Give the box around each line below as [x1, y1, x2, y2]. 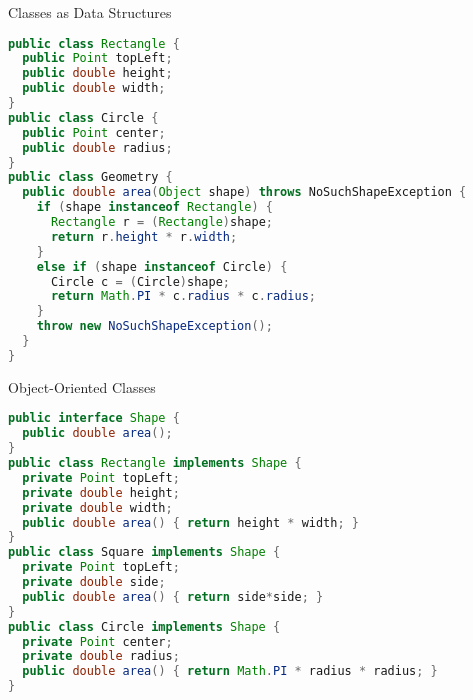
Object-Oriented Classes [8, 376, 156, 397]
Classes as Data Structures [8, 2, 172, 22]
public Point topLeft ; [22, 51, 173, 66]
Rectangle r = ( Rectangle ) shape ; [50, 215, 273, 230]
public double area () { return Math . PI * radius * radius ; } [22, 664, 438, 679]
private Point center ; [22, 634, 173, 649]
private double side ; [22, 575, 166, 590]
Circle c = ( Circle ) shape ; [50, 274, 230, 289]
